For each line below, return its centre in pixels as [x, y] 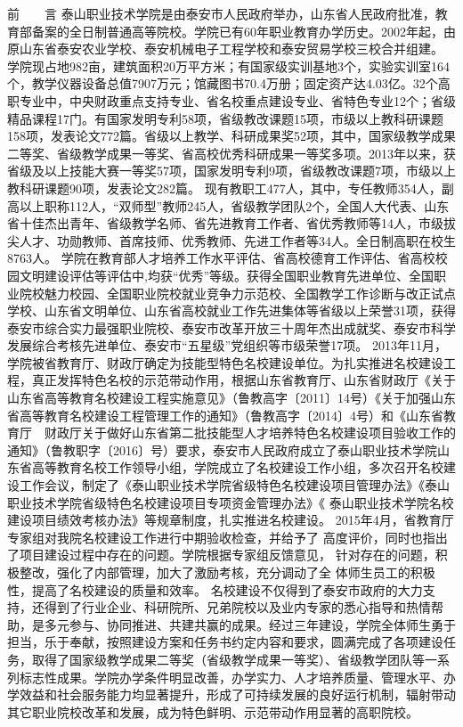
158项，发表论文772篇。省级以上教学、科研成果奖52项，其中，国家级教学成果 [231, 136]
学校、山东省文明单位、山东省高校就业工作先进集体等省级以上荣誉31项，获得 [231, 310]
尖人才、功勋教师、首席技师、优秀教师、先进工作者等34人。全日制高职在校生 [231, 240]
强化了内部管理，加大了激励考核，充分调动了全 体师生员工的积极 [246, 572]
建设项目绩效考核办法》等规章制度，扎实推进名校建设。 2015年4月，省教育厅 [231, 520]
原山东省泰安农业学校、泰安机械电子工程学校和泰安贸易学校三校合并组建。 [225, 49]
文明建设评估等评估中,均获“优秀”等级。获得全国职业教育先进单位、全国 [227, 275]
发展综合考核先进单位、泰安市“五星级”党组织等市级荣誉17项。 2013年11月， [227, 345]
